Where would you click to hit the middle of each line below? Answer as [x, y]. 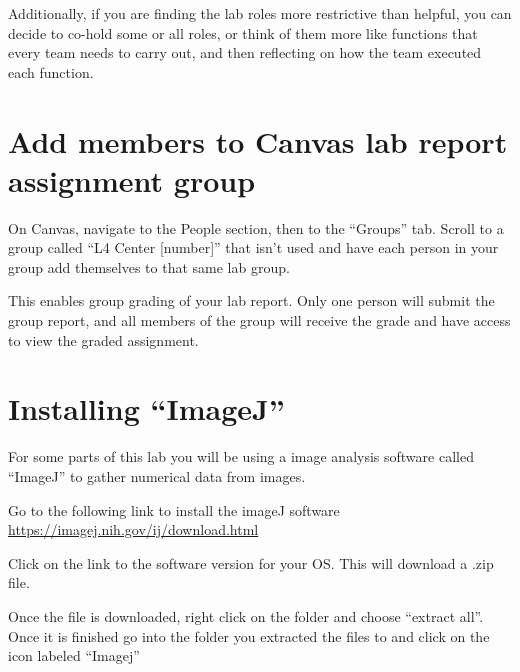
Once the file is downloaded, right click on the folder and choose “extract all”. [246, 615]
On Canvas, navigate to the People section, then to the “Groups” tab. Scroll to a [256, 227]
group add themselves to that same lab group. [149, 266]
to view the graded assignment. [103, 339]
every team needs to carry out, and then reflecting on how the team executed [245, 52]
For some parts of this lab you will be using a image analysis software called [241, 456]
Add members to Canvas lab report [258, 140]
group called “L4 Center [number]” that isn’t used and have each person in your [253, 247]
